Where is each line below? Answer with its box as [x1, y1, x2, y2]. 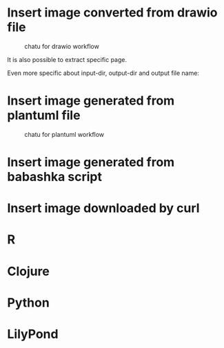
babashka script [7, 169, 102, 185]
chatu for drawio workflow [24, 42, 100, 50]
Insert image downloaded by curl [7, 201, 200, 216]
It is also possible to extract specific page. [7, 55, 128, 63]
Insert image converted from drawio [7, 5, 218, 21]
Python [7, 294, 50, 310]
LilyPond [7, 327, 59, 342]
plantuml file [7, 108, 81, 123]
